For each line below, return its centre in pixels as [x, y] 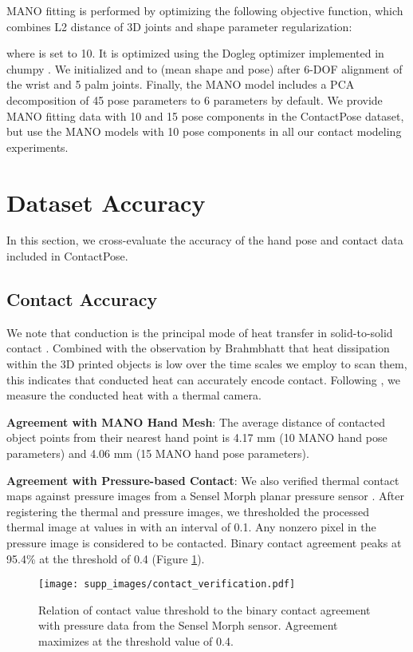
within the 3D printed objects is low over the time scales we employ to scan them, [207, 364]
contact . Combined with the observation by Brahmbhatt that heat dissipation [198, 348]
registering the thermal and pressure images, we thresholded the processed [188, 511]
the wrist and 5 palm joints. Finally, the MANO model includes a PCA [181, 84]
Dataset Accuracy [106, 202]
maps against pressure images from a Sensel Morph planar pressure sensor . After [205, 496]
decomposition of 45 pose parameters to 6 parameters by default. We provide [195, 99]
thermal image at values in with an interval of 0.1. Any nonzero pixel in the [191, 527]
